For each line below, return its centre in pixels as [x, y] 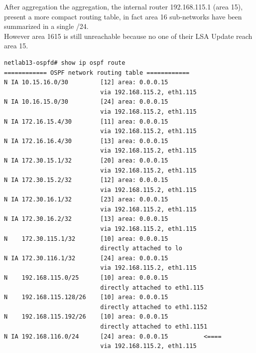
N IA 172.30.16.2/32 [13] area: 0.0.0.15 [86, 219]
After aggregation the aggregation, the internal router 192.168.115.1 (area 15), [124, 6]
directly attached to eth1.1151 [154, 327]
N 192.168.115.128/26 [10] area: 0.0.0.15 [86, 297]
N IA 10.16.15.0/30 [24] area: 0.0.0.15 [86, 102]
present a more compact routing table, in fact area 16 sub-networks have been [123, 16]
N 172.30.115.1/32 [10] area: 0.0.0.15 [86, 239]
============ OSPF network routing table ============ [97, 73]
